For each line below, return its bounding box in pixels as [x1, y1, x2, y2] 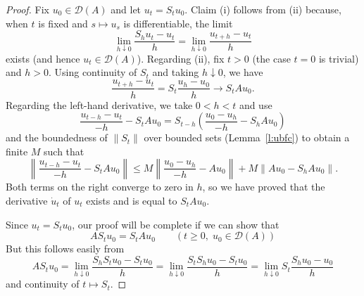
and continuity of [6, 276, 80, 291]
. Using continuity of [48, 65, 137, 79]
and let [111, 2, 142, 16]
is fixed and [38, 15, 88, 30]
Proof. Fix [6, 2, 49, 16]
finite [6, 143, 28, 158]
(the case [252, 51, 291, 65]
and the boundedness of [6, 130, 108, 145]
